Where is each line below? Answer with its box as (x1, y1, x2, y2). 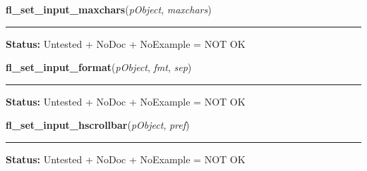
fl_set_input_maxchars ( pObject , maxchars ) (6, 2, 212, 16)
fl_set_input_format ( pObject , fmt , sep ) (6, 60, 192, 75)
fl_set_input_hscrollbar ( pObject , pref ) (6, 118, 190, 132)
